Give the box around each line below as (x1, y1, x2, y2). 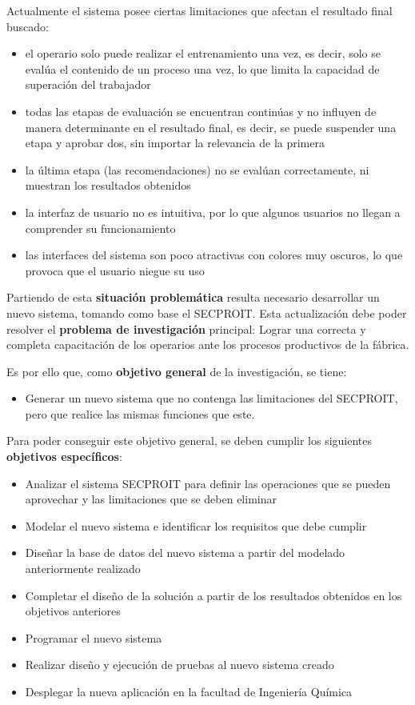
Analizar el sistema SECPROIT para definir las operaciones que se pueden (25, 475, 391, 491)
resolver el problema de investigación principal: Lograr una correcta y (6, 320, 366, 337)
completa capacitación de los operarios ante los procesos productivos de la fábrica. (6, 336, 409, 353)
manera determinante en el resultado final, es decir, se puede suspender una (25, 118, 397, 135)
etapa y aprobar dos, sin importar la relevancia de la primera (25, 134, 325, 151)
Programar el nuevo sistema (25, 629, 162, 646)
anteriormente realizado (25, 560, 141, 577)
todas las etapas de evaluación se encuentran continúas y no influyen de (25, 102, 377, 119)
